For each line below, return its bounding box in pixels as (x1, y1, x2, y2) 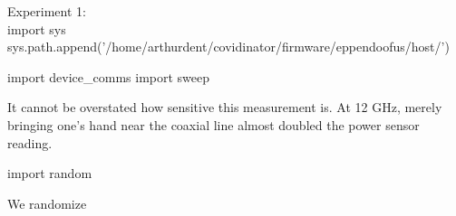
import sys (7, 19, 66, 38)
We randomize (7, 193, 87, 212)
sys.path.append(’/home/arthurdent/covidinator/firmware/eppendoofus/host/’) (7, 37, 450, 56)
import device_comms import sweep (7, 67, 210, 86)
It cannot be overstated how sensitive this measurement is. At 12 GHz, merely (7, 98, 442, 117)
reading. (7, 133, 53, 152)
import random (7, 164, 92, 183)
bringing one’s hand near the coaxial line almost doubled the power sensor (7, 115, 420, 134)
